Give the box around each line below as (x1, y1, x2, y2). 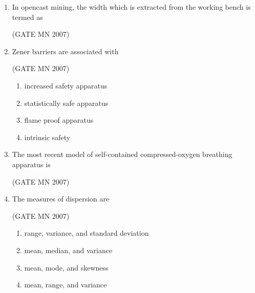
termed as (12, 11, 43, 22)
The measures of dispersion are (12, 193, 110, 204)
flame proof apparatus (24, 115, 94, 125)
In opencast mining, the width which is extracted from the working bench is (12, 2, 251, 12)
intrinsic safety (24, 131, 71, 142)
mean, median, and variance (24, 244, 113, 255)
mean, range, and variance (24, 279, 107, 290)
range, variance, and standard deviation (24, 228, 149, 238)
